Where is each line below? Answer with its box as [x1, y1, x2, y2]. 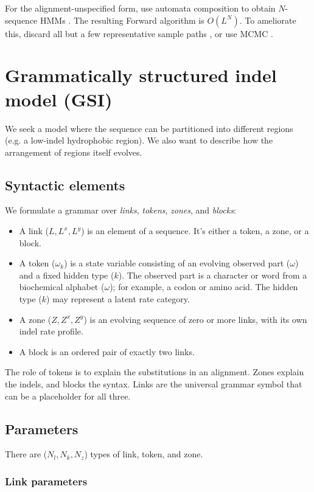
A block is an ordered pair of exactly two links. [19, 345, 195, 358]
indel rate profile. [19, 325, 83, 338]
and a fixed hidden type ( [19, 268, 114, 281]
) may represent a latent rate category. [46, 293, 190, 305]
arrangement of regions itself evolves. [5, 145, 142, 158]
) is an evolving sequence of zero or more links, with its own [83, 313, 307, 325]
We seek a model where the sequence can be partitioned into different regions [5, 122, 293, 134]
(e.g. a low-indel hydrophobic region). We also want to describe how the [5, 134, 273, 147]
